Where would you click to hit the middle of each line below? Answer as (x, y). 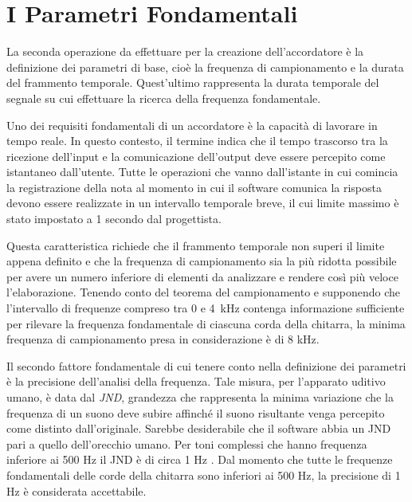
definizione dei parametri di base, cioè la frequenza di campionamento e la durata (205, 67)
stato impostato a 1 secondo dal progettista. (114, 219)
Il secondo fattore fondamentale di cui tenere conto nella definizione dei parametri (206, 365)
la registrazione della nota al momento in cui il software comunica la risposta (194, 187)
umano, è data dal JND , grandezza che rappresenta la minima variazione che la (200, 397)
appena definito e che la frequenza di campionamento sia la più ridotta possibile (202, 261)
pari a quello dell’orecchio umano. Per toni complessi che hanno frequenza (187, 443)
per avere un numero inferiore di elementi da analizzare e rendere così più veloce (202, 276)
